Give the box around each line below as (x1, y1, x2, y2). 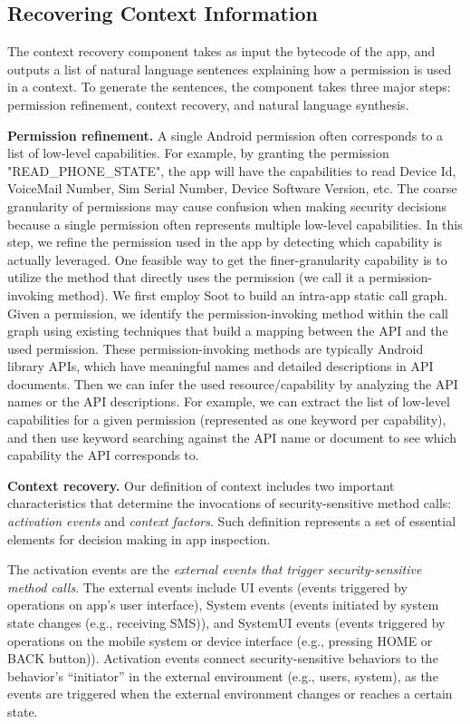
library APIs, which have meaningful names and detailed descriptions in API (7, 357, 434, 376)
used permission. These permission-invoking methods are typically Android (7, 338, 424, 357)
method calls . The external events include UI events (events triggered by (7, 577, 408, 596)
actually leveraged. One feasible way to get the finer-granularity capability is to (7, 249, 447, 269)
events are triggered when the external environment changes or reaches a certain (7, 684, 453, 703)
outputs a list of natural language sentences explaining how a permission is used (7, 59, 452, 78)
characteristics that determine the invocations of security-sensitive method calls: (7, 494, 452, 513)
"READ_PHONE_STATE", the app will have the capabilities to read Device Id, (7, 161, 456, 180)
